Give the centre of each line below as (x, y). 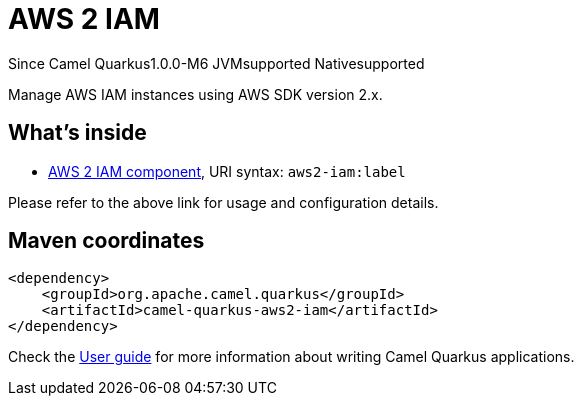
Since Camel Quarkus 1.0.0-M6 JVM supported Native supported (216, 63)
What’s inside (77, 133)
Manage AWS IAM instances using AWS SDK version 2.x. (195, 94)
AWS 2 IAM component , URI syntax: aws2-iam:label (227, 171)
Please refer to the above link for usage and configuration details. (223, 202)
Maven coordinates (106, 241)
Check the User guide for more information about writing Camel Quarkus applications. (291, 357)
